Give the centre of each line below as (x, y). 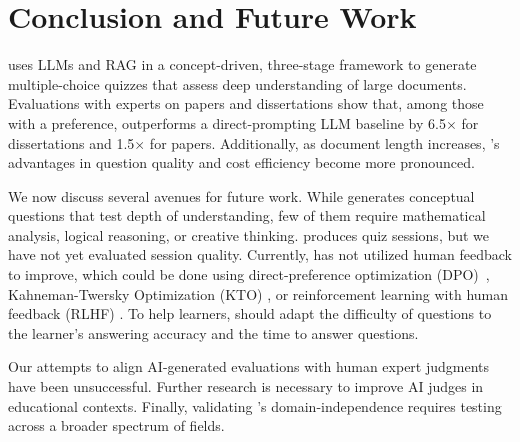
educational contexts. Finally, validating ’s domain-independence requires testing (255, 405)
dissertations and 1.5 (71, 142)
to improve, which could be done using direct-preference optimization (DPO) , (249, 274)
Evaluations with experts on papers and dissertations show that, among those (246, 103)
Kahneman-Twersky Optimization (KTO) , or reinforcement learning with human (258, 293)
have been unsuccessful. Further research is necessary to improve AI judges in (246, 386)
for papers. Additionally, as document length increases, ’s (324, 142)
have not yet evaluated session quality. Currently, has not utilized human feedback (260, 254)
